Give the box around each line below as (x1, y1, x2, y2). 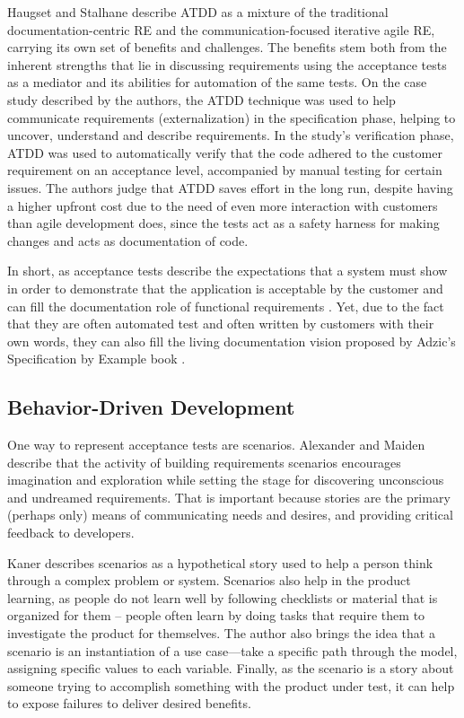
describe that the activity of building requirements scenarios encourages (7, 452, 401, 471)
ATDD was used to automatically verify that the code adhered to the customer (7, 143, 442, 162)
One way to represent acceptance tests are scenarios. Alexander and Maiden (7, 435, 425, 454)
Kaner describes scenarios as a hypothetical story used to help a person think (7, 553, 433, 572)
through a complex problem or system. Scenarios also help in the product (7, 571, 411, 590)
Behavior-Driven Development (7, 393, 295, 421)
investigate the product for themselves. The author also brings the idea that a (7, 624, 435, 643)
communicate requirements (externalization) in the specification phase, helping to (7, 108, 456, 127)
